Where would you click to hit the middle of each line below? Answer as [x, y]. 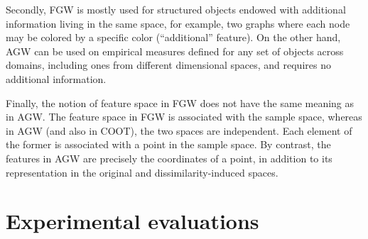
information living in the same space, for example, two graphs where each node [178, 23]
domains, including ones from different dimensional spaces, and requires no [168, 65]
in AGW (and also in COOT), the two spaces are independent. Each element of [179, 130]
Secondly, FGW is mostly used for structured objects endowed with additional [176, 9]
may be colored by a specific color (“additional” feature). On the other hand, [173, 37]
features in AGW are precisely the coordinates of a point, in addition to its [169, 158]
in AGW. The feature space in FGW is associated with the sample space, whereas [184, 117]
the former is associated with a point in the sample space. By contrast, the [168, 144]
